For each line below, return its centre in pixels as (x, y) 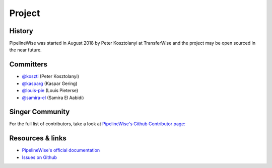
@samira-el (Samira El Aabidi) (53, 98)
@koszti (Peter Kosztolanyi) (51, 76)
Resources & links (38, 138)
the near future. (26, 50)
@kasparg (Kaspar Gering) (50, 83)
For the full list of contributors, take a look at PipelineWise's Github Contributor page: (97, 124)
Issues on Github (40, 157)
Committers (28, 65)
